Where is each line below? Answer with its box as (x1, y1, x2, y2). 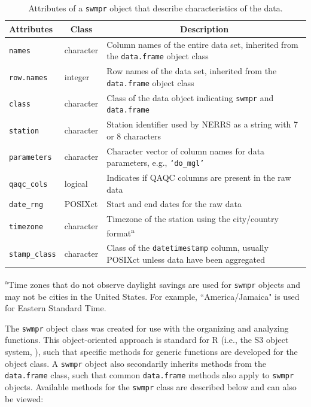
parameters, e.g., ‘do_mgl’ (106, 156, 205, 169)
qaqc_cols (9, 180, 48, 189)
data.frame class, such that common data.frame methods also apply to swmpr (5, 369, 294, 381)
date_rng (9, 201, 44, 209)
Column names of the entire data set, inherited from (106, 38, 298, 50)
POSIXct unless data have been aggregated (106, 253, 266, 266)
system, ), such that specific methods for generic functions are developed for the (5, 345, 298, 357)
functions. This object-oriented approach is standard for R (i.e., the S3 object (5, 333, 289, 346)
